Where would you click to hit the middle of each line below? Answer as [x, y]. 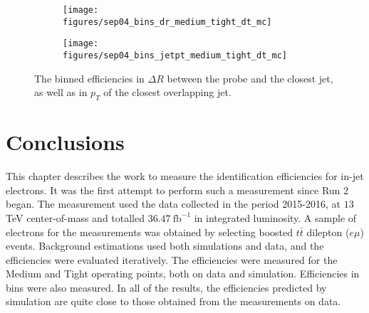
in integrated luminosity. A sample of [275, 217]
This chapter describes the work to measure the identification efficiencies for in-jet [185, 176]
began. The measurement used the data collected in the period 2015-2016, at [173, 204]
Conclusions [65, 142]
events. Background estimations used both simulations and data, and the [165, 246]
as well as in [61, 92]
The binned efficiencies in [89, 78]
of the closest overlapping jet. [167, 92]
